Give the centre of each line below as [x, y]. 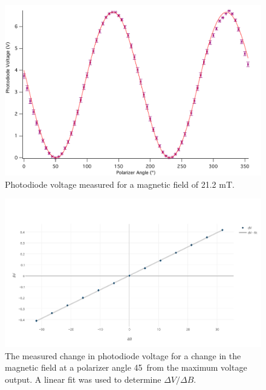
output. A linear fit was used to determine [83, 379]
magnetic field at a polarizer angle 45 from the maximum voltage [126, 367]
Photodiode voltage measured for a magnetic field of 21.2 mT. [120, 184]
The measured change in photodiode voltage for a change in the [123, 355]
